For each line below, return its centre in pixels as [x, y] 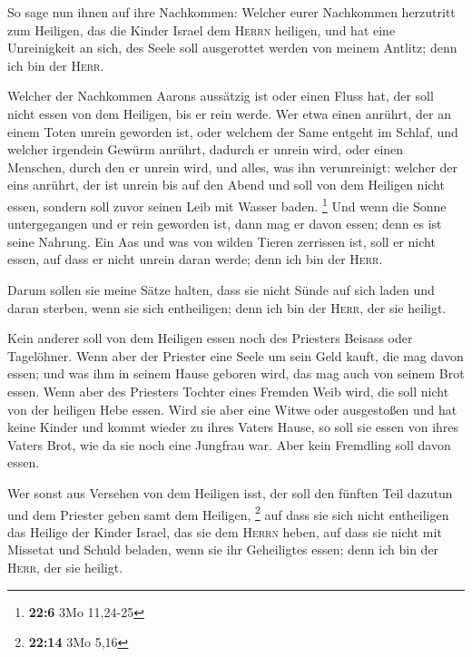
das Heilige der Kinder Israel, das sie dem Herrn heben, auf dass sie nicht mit [225, 531]
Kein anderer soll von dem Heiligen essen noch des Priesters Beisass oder [210, 338]
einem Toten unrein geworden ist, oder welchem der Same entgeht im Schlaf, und [233, 131]
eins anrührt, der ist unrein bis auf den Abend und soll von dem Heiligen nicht [226, 185]
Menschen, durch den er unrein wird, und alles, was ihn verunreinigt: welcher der [233, 167]
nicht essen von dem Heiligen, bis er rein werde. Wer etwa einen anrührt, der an [229, 113]
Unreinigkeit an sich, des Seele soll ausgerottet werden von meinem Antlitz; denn [232, 48]
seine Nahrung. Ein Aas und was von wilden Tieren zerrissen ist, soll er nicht [221, 241]
